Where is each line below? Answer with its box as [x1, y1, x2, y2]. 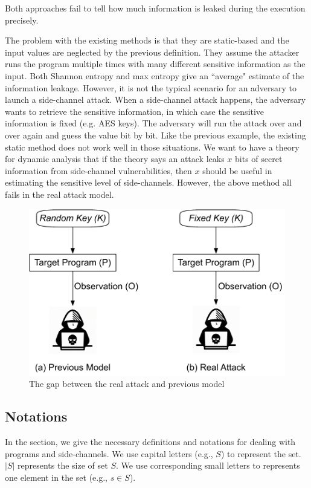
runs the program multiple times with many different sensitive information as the [5, 57, 306, 70]
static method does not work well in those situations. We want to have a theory [5, 140, 300, 153]
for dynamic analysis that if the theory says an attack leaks [5, 152, 225, 165]
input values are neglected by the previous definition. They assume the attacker [5, 45, 300, 58]
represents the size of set [18, 459, 108, 472]
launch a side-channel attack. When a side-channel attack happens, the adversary [5, 93, 306, 106]
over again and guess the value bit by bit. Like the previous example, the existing [5, 128, 306, 141]
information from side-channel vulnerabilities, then [5, 164, 192, 177]
